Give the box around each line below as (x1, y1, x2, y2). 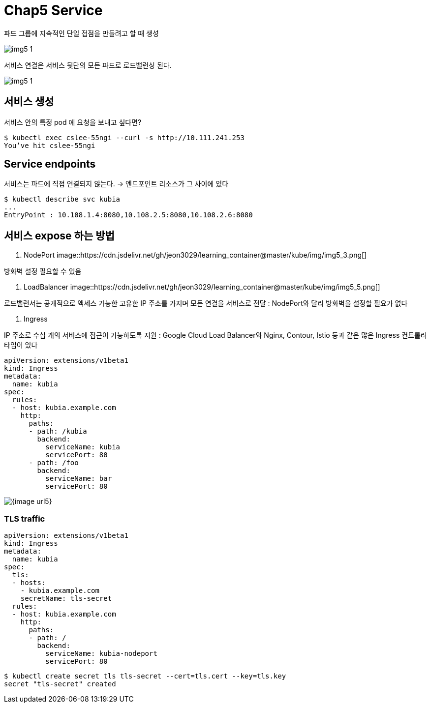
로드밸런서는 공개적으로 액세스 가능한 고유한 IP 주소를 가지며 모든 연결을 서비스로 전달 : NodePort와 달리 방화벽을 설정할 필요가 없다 (4, 299, 408, 308)
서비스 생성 (4, 95, 54, 108)
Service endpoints (4, 158, 96, 171)
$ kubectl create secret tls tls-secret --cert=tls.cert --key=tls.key (4, 672, 286, 680)
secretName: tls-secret (20, 594, 112, 603)
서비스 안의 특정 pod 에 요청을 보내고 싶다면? (4, 118, 142, 126)
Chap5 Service (4, 2, 103, 19)
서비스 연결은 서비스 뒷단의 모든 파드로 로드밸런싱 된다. (4, 60, 172, 69)
